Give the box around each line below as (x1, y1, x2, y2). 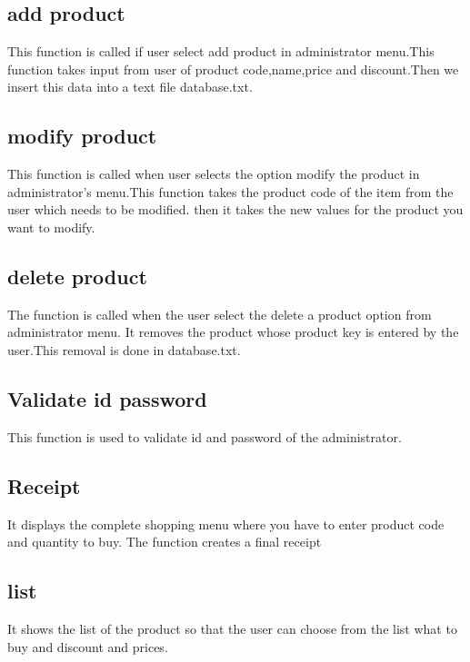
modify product (7, 122, 157, 150)
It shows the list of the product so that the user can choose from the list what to (7, 618, 457, 637)
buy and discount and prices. (7, 637, 168, 656)
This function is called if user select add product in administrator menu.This (7, 42, 435, 61)
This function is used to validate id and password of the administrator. (7, 427, 402, 446)
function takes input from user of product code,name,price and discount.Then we (7, 59, 459, 78)
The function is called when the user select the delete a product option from (7, 304, 432, 323)
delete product (7, 262, 147, 290)
